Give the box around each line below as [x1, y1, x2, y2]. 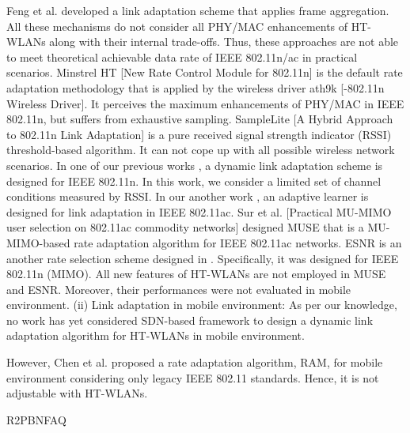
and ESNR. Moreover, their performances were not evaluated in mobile [6, 281, 351, 297]
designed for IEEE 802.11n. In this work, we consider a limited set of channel [6, 172, 382, 189]
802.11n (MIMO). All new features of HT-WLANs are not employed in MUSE [6, 265, 386, 282]
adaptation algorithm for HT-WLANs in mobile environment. [6, 327, 305, 344]
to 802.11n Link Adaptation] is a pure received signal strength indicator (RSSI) [6, 126, 392, 142]
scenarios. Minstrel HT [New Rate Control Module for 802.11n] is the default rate [6, 64, 403, 81]
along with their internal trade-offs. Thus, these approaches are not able [49, 33, 399, 50]
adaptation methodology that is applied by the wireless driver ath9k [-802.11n [6, 79, 385, 96]
